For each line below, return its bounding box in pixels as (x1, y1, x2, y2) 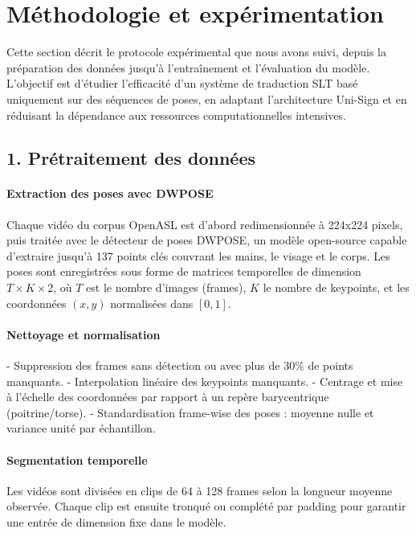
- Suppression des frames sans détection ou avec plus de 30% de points (6, 357, 353, 374)
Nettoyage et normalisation (6, 326, 161, 342)
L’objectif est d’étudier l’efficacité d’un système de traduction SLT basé (6, 75, 358, 92)
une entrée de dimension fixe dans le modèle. (6, 513, 226, 530)
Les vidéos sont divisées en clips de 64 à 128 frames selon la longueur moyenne (6, 482, 393, 498)
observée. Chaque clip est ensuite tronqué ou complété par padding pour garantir (6, 498, 406, 515)
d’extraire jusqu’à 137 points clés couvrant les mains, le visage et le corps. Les (6, 247, 390, 264)
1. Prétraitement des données (6, 146, 256, 170)
